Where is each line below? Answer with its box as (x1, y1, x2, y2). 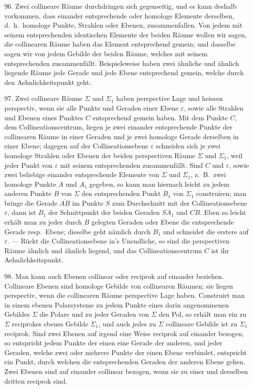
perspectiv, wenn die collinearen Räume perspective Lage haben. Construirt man (4, 290, 245, 300)
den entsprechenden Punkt (82, 188, 161, 198)
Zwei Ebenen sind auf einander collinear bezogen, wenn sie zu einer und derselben (4, 366, 248, 376)
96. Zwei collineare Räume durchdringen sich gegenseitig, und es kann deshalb (4, 1, 237, 11)
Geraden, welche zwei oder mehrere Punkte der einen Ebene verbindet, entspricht (4, 347, 247, 357)
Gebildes (4, 309, 30, 319)
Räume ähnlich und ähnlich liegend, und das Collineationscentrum (4, 245, 202, 255)
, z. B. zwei (190, 169, 226, 179)
